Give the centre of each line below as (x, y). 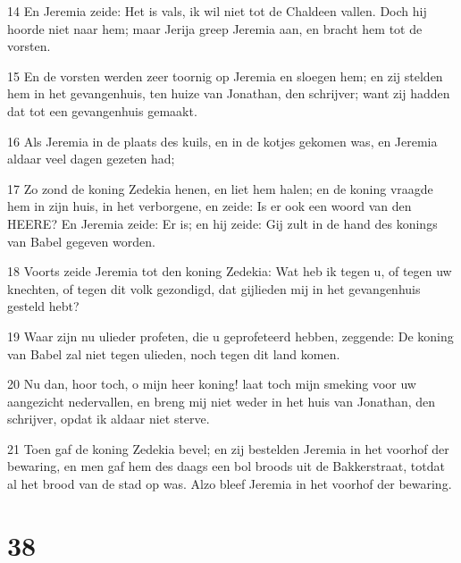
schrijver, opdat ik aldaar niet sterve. (109, 419)
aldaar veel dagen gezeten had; (91, 159)
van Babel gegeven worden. (81, 241)
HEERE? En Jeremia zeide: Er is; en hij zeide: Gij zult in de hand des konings (222, 223)
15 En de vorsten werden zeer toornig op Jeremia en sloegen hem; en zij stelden (225, 76)
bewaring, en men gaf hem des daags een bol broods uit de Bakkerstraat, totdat (226, 466)
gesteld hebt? (43, 306)
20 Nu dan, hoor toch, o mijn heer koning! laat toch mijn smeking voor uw (212, 384)
